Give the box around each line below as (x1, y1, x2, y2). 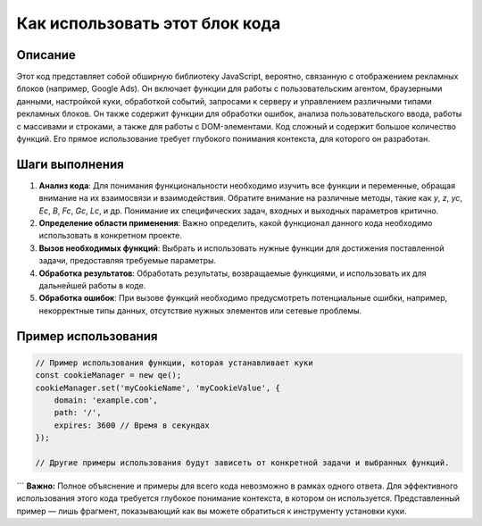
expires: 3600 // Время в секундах (54, 420, 210, 430)
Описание (16, 47, 76, 63)
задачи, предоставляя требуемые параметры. (38, 255, 217, 266)
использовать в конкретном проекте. (38, 230, 182, 241)
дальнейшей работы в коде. (38, 280, 146, 291)
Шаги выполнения (16, 156, 124, 171)
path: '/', (54, 407, 102, 418)
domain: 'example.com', (54, 396, 158, 405)
